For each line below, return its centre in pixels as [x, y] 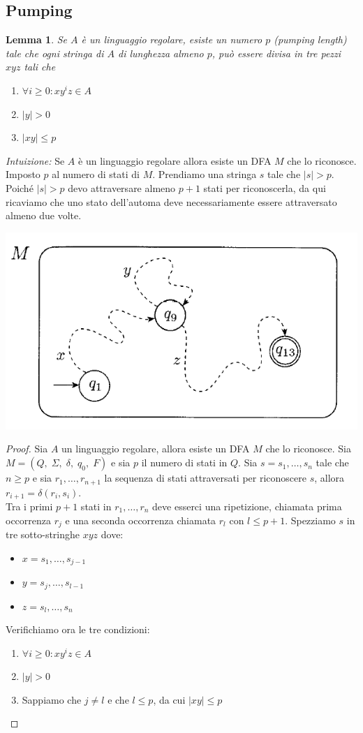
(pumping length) [310, 39]
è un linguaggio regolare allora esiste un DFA [175, 160]
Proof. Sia [27, 449]
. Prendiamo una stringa [205, 174]
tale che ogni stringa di [55, 53]
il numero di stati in [184, 462]
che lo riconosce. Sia [308, 449]
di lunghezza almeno [161, 53]
